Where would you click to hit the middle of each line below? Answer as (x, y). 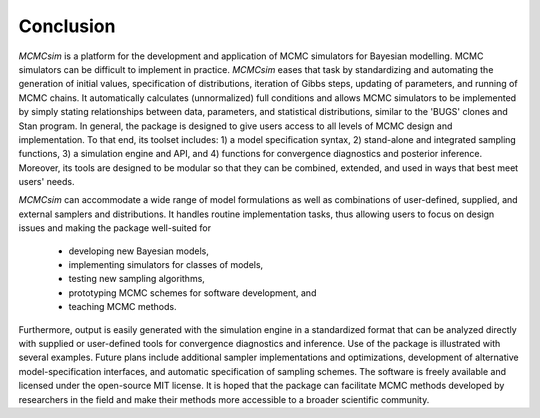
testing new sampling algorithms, (136, 279)
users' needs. (46, 182)
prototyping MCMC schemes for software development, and (192, 292)
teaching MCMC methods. (122, 307)
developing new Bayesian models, (138, 251)
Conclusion (67, 26)
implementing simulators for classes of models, (166, 265)
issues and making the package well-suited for (115, 228)
